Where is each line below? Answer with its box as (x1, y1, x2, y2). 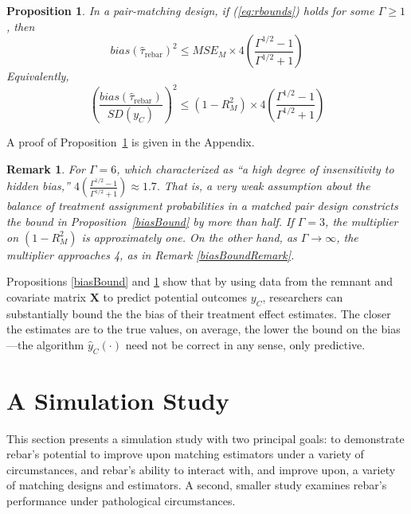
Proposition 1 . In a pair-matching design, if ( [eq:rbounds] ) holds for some (6, 2, 374, 18)
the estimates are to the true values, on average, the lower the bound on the (6, 321, 378, 337)
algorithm (37, 336, 84, 352)
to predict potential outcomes (103, 288, 248, 305)
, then (6, 18, 35, 34)
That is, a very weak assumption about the (163, 177, 370, 194)
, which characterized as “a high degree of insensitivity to (116, 160, 394, 177)
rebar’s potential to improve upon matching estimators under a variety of (6, 446, 364, 462)
